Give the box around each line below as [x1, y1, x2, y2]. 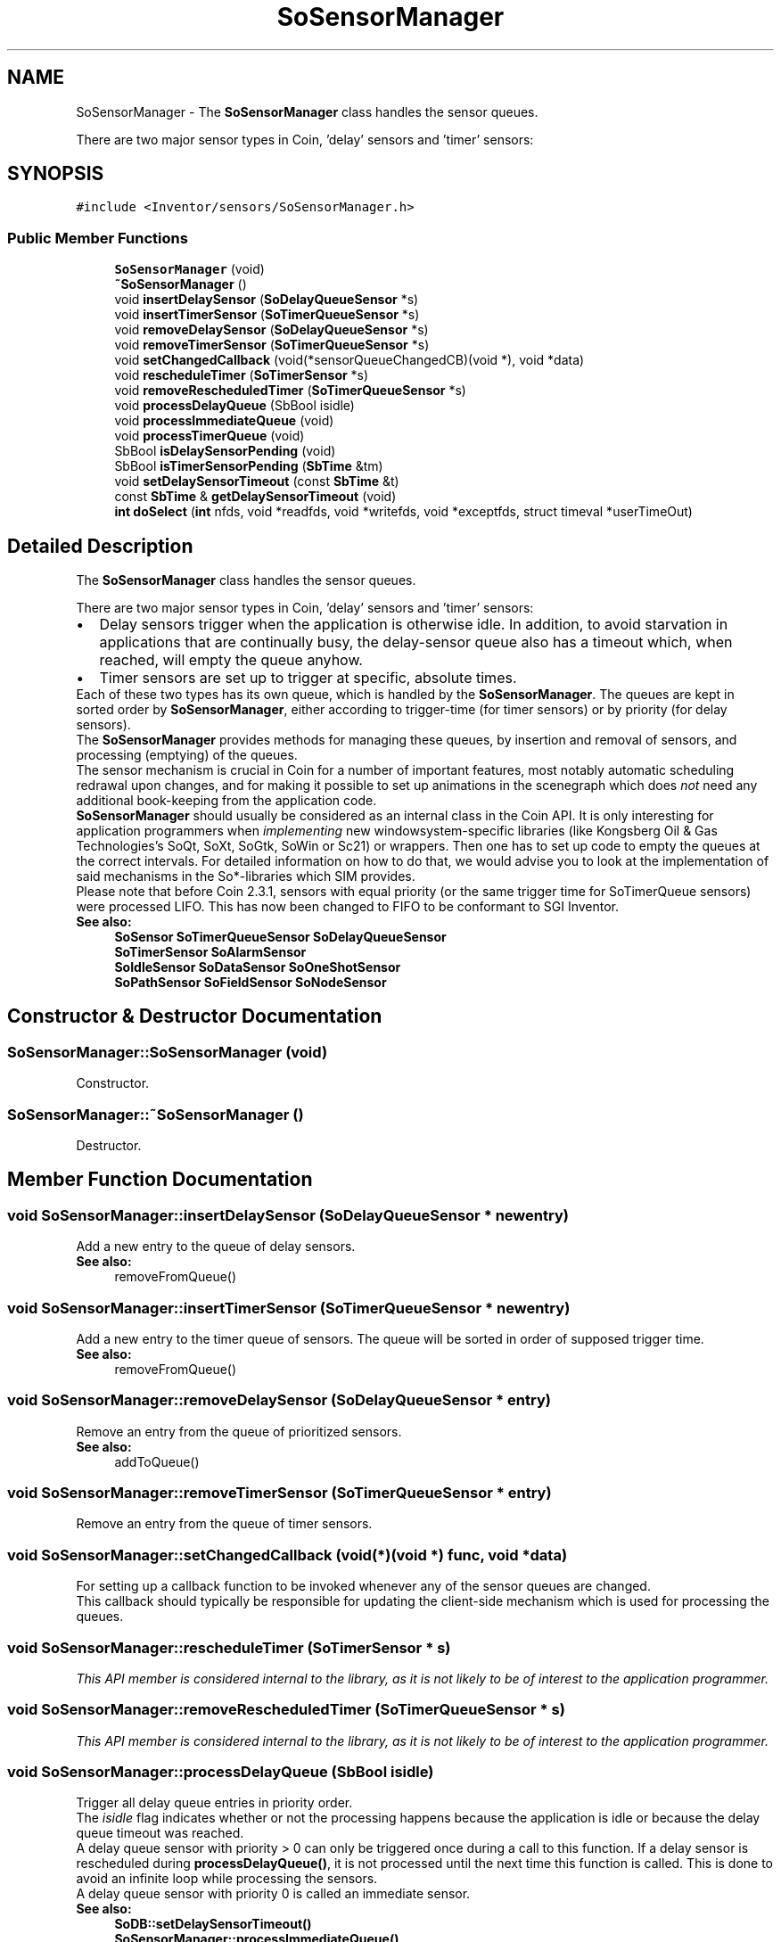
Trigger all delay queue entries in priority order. [76, 1795, 353, 1811]
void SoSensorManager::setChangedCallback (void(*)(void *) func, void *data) [7, 1545, 568, 1564]
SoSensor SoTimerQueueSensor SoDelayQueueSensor [114, 929, 447, 945]
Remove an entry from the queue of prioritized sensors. [76, 1423, 402, 1439]
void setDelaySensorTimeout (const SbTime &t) [114, 473, 399, 490]
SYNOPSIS [7, 162, 104, 185]
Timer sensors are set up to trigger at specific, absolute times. [99, 669, 517, 687]
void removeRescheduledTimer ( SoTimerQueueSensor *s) [114, 383, 466, 399]
